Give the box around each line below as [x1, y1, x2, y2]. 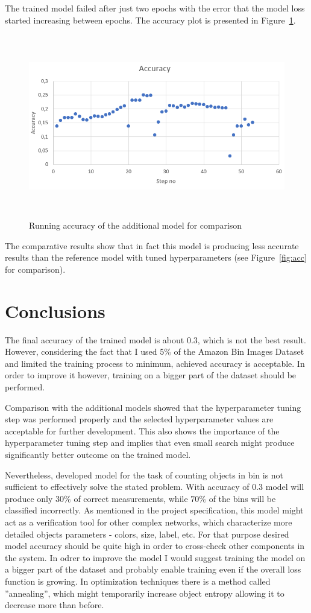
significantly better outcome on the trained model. [5, 448, 191, 460]
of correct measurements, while [74, 492, 188, 504]
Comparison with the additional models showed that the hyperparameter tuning [5, 401, 301, 413]
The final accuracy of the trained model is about [5, 333, 184, 346]
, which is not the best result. [197, 333, 306, 346]
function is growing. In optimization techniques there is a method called [5, 574, 271, 587]
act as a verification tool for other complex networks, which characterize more [5, 515, 292, 528]
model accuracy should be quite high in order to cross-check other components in [5, 539, 305, 552]
